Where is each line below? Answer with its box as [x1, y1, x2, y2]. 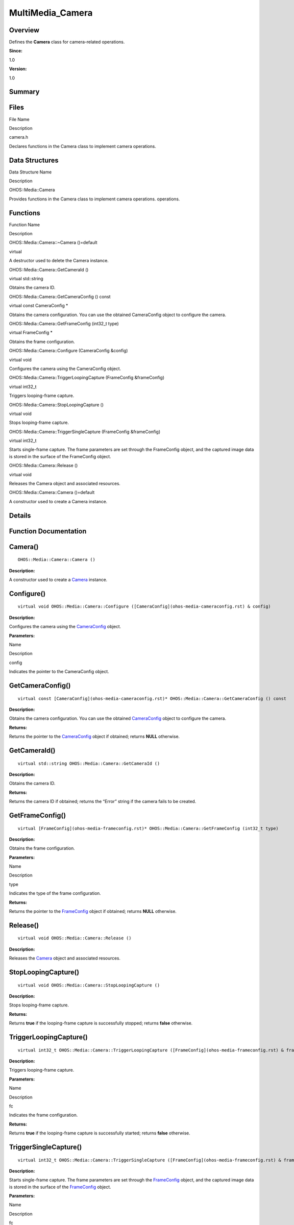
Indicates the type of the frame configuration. [9, 890, 101, 896]
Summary [9, 88, 40, 96]
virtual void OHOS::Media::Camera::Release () [18, 935, 132, 941]
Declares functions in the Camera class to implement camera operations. [9, 143, 156, 149]
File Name [9, 116, 29, 122]
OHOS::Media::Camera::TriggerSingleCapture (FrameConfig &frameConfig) [9, 429, 161, 435]
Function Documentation [9, 527, 87, 535]
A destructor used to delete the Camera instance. [9, 258, 109, 264]
